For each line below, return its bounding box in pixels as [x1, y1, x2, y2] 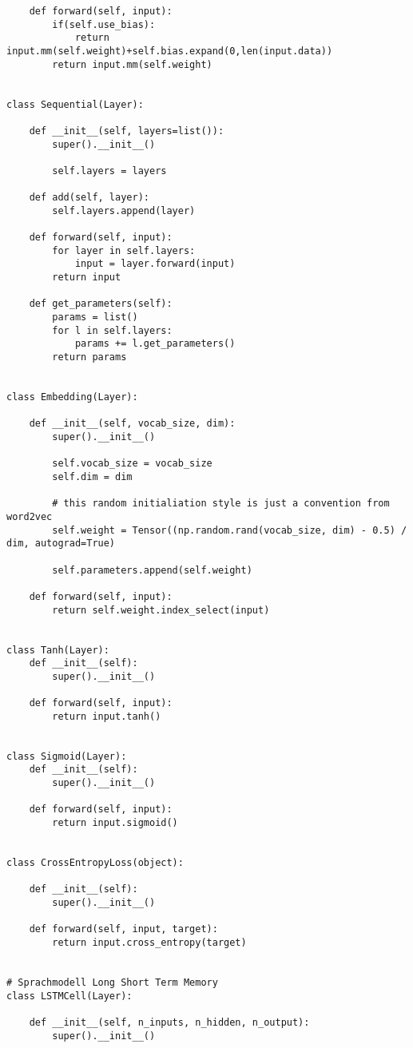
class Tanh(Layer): [6, 644, 109, 656]
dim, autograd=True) [6, 538, 116, 550]
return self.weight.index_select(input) [52, 604, 270, 616]
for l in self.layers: [52, 324, 173, 336]
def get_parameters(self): [29, 298, 173, 310]
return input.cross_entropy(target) [52, 936, 247, 948]
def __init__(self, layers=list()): [29, 125, 224, 137]
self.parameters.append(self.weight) [52, 564, 252, 576]
